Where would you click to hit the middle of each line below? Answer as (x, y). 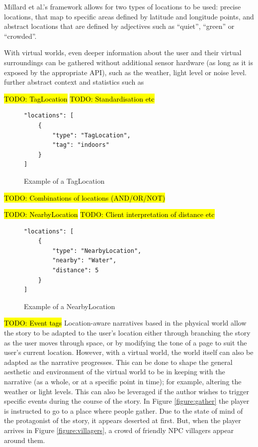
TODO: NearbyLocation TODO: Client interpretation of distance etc (109, 214)
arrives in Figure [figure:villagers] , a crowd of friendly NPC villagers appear (119, 430)
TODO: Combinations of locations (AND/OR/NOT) (85, 197)
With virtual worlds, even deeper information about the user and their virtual (123, 53)
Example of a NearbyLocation (70, 306)
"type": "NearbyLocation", (97, 251)
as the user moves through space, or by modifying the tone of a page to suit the (126, 342)
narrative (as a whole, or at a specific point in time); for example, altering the (123, 381)
